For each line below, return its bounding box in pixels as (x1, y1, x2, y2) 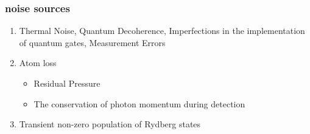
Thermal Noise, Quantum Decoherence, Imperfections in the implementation (19, 24, 305, 37)
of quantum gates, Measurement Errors (19, 36, 166, 49)
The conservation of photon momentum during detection (33, 97, 245, 110)
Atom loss (19, 56, 57, 69)
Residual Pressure (33, 77, 100, 89)
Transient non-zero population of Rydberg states (19, 118, 201, 130)
